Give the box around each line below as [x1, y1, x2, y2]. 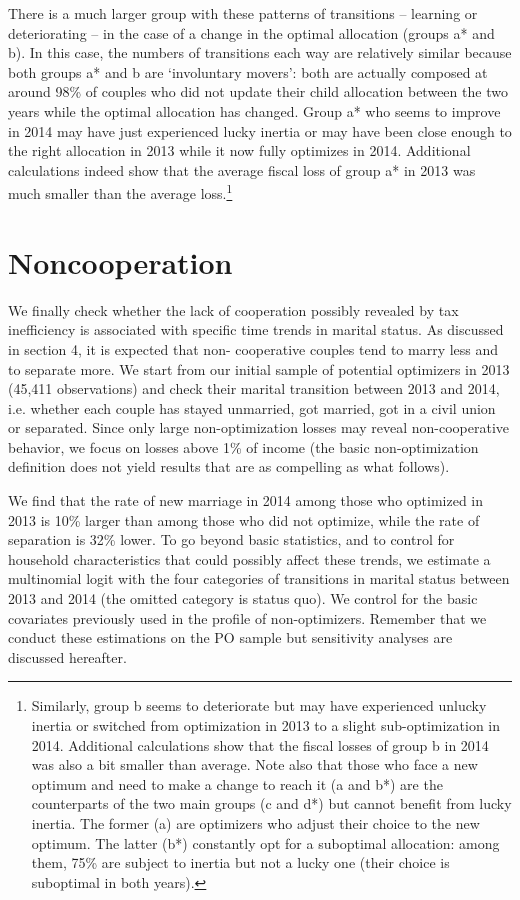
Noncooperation [8, 241, 233, 282]
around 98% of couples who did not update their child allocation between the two [8, 81, 508, 102]
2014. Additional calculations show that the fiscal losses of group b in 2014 [31, 734, 489, 755]
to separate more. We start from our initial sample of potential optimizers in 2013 [8, 358, 510, 379]
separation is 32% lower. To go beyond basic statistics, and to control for [8, 529, 455, 550]
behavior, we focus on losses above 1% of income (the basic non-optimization [8, 436, 479, 457]
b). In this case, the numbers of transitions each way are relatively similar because [8, 42, 512, 63]
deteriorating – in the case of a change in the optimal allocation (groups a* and [8, 22, 495, 43]
